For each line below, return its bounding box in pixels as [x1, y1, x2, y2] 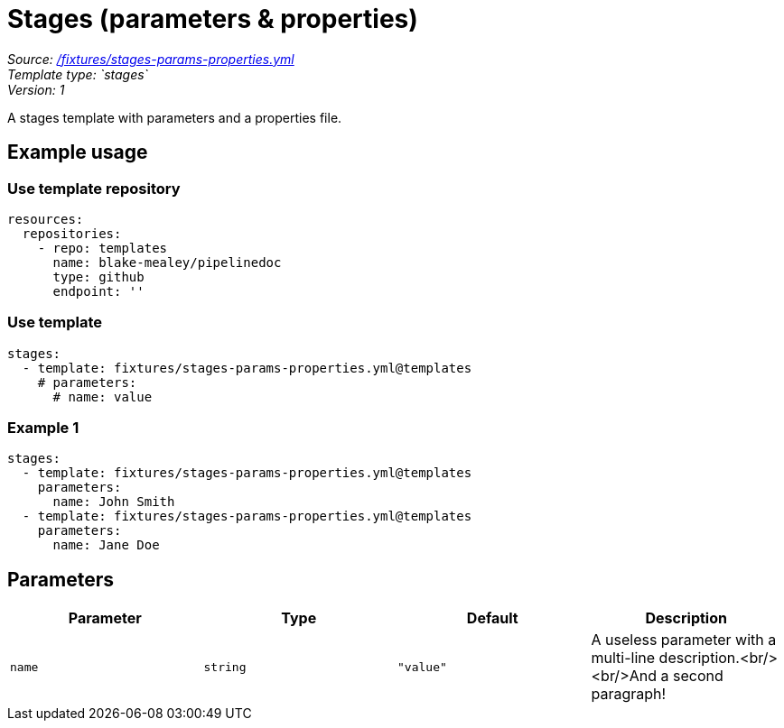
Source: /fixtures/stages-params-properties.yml [7, 51, 294, 67]
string [203, 659, 247, 674]
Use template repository [7, 179, 181, 198]
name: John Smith [52, 494, 175, 510]
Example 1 [7, 419, 79, 438]
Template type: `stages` [7, 66, 149, 82]
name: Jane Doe [52, 538, 160, 553]
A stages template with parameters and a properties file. [7, 109, 342, 125]
